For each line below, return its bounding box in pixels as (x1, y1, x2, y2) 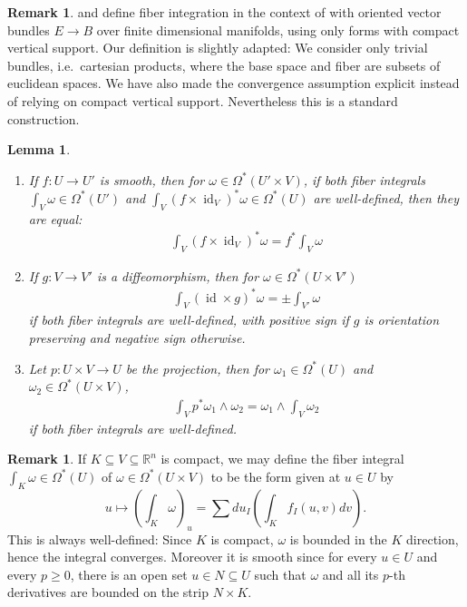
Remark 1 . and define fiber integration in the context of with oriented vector (7, 3, 442, 21)
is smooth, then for (99, 170, 205, 189)
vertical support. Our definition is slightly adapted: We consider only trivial (7, 38, 428, 57)
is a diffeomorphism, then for (96, 266, 259, 285)
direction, (406, 529, 459, 548)
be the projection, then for (125, 358, 270, 377)
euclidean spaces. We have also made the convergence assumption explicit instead (7, 73, 460, 93)
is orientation (364, 310, 440, 329)
